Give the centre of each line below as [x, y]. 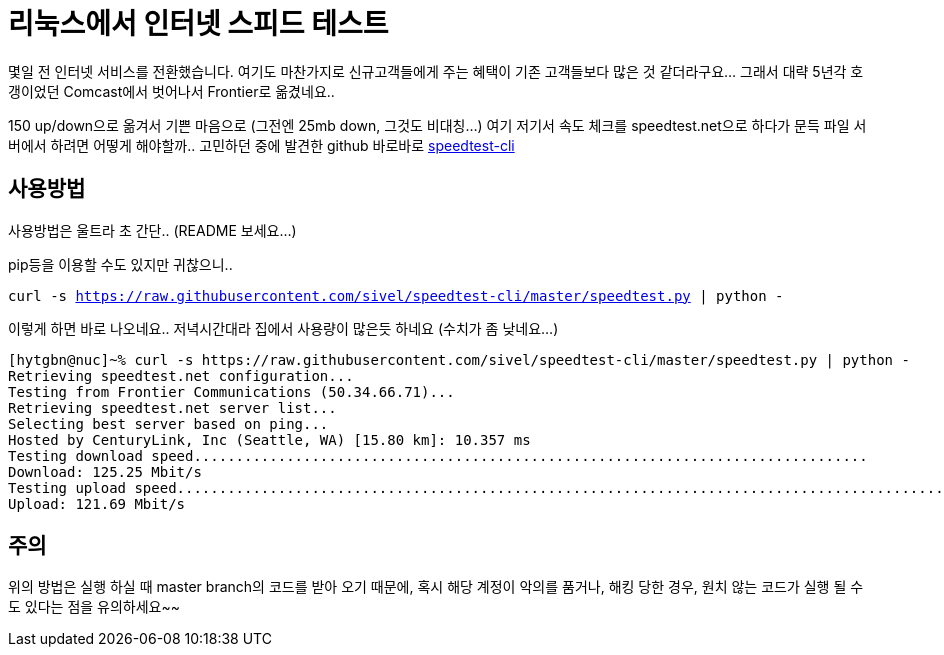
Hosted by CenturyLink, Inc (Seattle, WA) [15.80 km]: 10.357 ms [269, 439]
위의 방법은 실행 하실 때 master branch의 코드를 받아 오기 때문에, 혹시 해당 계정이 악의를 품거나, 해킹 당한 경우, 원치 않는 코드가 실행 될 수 [436, 587]
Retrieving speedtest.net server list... [172, 407]
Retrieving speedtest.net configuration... [181, 375]
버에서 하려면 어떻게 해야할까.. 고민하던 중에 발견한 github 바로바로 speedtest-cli [261, 145]
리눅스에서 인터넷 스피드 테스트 [198, 24]
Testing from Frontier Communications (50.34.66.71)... [231, 391]
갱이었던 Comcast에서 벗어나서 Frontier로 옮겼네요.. [171, 91]
